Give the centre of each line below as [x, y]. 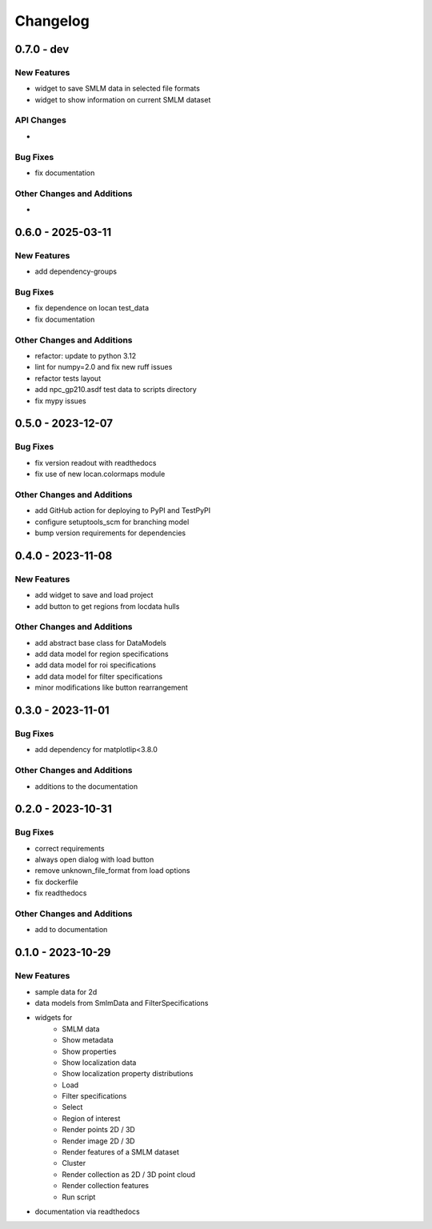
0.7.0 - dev [42, 49]
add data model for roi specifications [95, 665]
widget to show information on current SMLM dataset [123, 99]
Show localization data [99, 1062]
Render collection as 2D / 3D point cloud [129, 1174]
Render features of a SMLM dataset [121, 1152]
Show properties [89, 1051]
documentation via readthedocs [87, 1211]
